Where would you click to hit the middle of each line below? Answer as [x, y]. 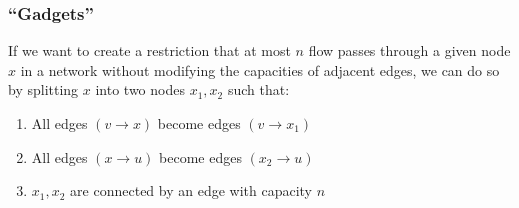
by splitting [43, 89]
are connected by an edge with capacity [191, 190]
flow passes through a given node [409, 50]
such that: [258, 89]
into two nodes [140, 89]
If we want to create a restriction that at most [149, 50]
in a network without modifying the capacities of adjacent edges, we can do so [260, 69]
